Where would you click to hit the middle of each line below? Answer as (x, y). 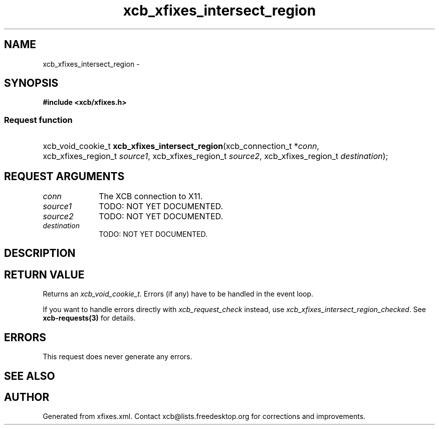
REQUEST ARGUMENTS (64, 176)
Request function (38, 120)
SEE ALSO (30, 376)
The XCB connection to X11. (151, 196)
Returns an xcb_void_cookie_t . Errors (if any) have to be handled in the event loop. (178, 294)
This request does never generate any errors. (118, 357)
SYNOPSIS (31, 83)
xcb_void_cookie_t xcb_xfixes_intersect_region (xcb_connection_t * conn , (181, 146)
